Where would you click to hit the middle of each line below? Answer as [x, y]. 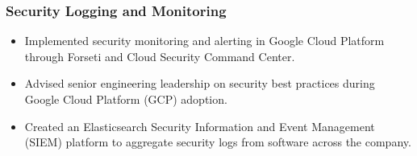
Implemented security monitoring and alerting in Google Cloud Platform [204, 41]
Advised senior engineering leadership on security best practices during [200, 83]
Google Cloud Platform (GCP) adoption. [126, 99]
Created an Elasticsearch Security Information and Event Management [200, 126]
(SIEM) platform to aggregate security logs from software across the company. [218, 142]
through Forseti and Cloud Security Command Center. [160, 56]
